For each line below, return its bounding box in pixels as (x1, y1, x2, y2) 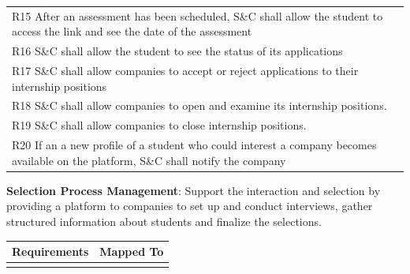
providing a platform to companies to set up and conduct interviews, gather (6, 197, 373, 214)
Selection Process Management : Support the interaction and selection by (6, 182, 381, 198)
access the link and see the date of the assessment (12, 23, 252, 39)
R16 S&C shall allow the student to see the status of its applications (12, 43, 343, 59)
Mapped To (99, 243, 164, 260)
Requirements (12, 243, 89, 260)
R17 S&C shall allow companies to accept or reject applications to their (12, 62, 359, 79)
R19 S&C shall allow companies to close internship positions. (12, 117, 307, 133)
